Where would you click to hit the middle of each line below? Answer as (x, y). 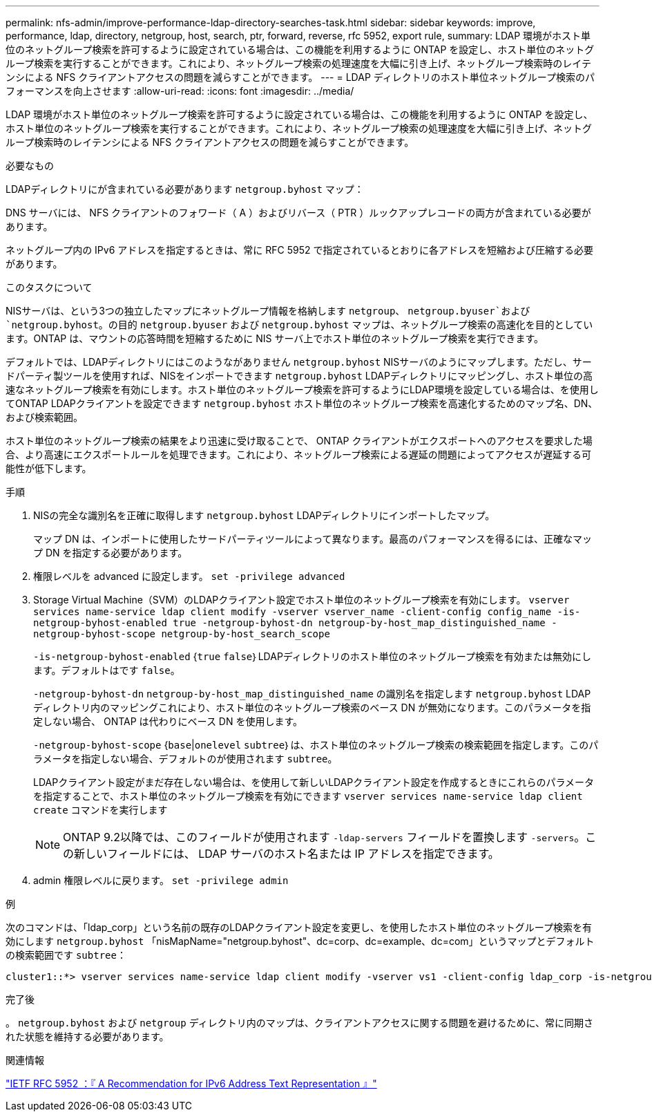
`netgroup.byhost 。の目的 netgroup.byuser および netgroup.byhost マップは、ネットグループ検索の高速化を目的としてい (299, 325)
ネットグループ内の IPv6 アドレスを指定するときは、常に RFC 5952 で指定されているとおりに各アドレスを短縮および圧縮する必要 (300, 250)
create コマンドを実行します (100, 810)
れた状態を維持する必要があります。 (87, 1036)
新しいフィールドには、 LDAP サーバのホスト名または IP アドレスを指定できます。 (287, 854)
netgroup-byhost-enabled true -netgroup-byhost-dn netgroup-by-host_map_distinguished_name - (295, 623)
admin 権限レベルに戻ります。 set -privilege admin (161, 880)
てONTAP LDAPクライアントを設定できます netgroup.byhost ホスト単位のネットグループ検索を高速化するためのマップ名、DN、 (302, 403)
